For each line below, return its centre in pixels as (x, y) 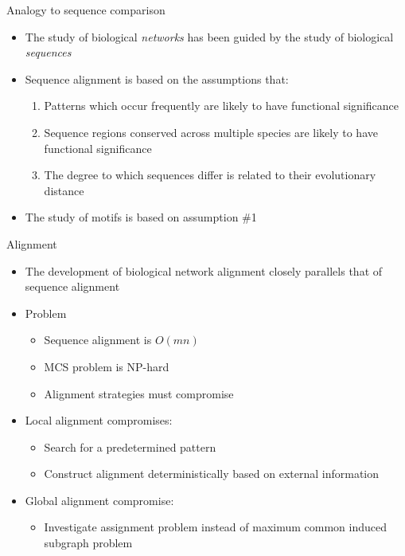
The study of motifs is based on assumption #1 (141, 217)
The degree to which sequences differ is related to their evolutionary (210, 175)
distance (64, 190)
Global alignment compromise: (99, 500)
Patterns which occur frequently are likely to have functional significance (222, 106)
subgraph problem (88, 543)
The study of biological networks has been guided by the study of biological (209, 36)
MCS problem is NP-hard (107, 366)
